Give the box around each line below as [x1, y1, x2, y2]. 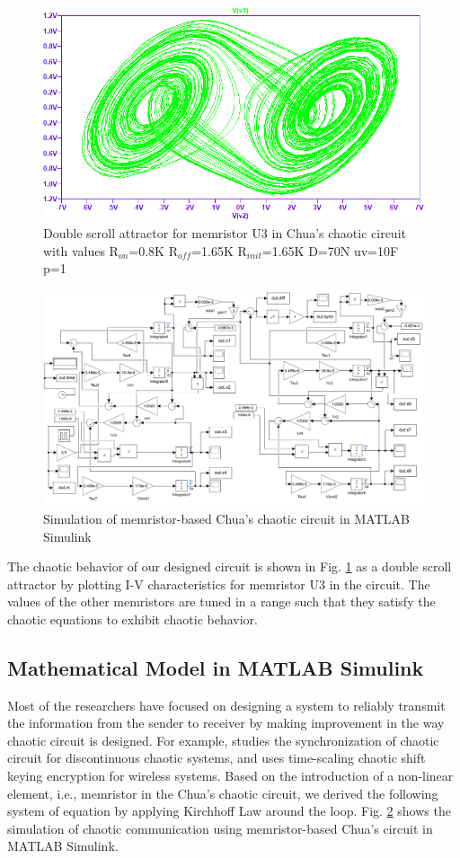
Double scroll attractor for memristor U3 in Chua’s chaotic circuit [43, 224, 406, 242]
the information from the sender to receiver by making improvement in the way [7, 713, 445, 732]
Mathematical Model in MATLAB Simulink [7, 653, 424, 681]
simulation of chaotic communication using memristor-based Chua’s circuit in [7, 818, 433, 837]
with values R [43, 241, 119, 260]
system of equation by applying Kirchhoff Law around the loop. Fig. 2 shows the [7, 801, 451, 820]
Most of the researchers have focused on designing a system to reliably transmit [7, 695, 446, 714]
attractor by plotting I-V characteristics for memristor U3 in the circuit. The [7, 574, 430, 593]
